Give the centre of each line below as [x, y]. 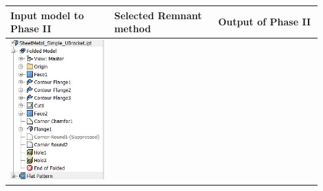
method [133, 29]
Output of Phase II [265, 22]
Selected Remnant [158, 15]
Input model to [47, 15]
